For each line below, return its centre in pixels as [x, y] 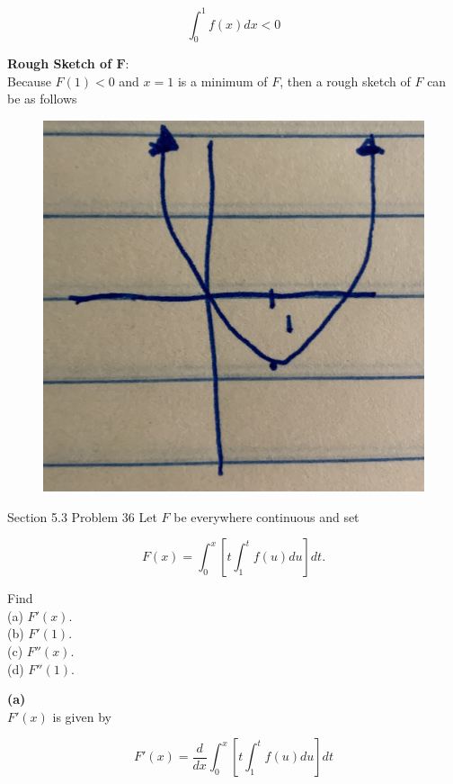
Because [29, 81]
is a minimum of [222, 81]
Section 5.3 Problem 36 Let [82, 516]
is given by [82, 716]
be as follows [42, 99]
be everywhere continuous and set [266, 516]
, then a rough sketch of [345, 81]
